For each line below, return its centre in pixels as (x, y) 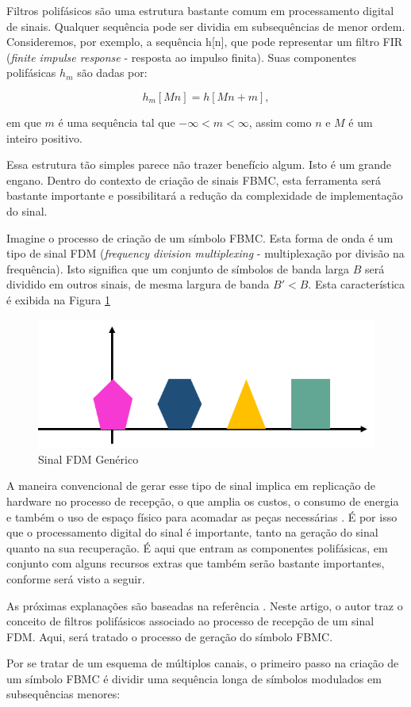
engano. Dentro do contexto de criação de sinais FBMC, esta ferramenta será (194, 180)
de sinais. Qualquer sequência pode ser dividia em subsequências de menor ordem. (206, 26)
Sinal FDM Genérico (88, 459)
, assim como (280, 122)
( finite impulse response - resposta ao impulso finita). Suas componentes (181, 57)
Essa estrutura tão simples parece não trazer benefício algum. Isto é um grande (199, 164)
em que (24, 122)
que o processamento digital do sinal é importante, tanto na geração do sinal (192, 532)
